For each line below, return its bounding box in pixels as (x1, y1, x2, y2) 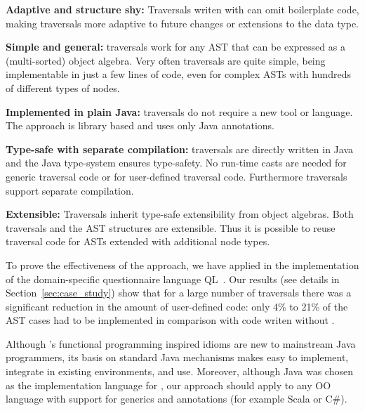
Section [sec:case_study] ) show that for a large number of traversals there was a (6, 285, 352, 300)
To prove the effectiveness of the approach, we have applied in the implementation (6, 257, 359, 272)
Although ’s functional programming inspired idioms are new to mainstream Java (6, 336, 356, 351)
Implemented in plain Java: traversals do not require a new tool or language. (6, 104, 353, 119)
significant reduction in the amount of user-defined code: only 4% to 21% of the (6, 299, 348, 313)
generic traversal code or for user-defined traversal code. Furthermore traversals (6, 169, 347, 183)
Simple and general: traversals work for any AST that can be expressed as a (6, 39, 345, 54)
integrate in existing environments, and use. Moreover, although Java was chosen (6, 364, 353, 379)
